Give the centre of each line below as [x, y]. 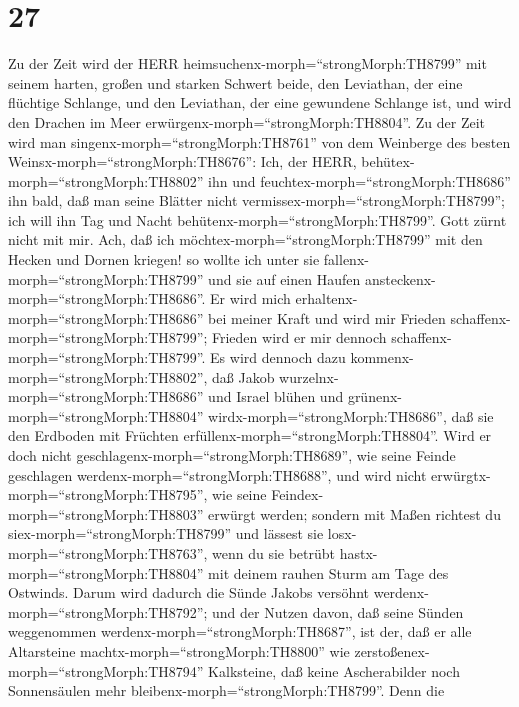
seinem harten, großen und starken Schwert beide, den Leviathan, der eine [235, 82]
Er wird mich [250, 298]
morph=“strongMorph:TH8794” [106, 670]
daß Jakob [243, 376]
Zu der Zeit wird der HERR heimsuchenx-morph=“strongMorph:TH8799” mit [247, 63]
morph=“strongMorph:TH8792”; [108, 611]
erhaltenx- [326, 298]
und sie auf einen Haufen [284, 278]
